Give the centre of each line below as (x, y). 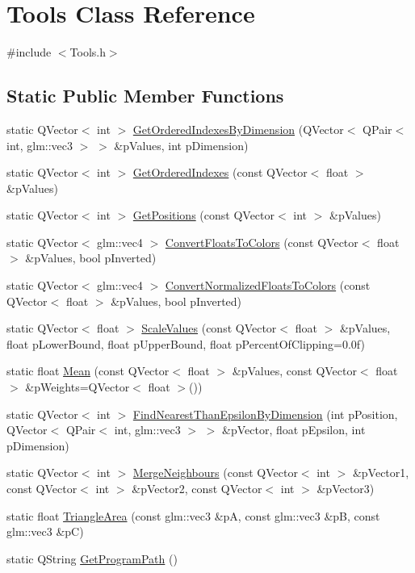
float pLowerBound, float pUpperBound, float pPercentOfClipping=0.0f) (186, 343)
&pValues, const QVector (294, 371)
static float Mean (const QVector (88, 371)
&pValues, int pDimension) (181, 145)
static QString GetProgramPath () (92, 558)
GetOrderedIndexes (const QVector (220, 172)
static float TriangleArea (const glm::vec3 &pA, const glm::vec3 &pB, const (193, 515)
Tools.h (88, 52)
